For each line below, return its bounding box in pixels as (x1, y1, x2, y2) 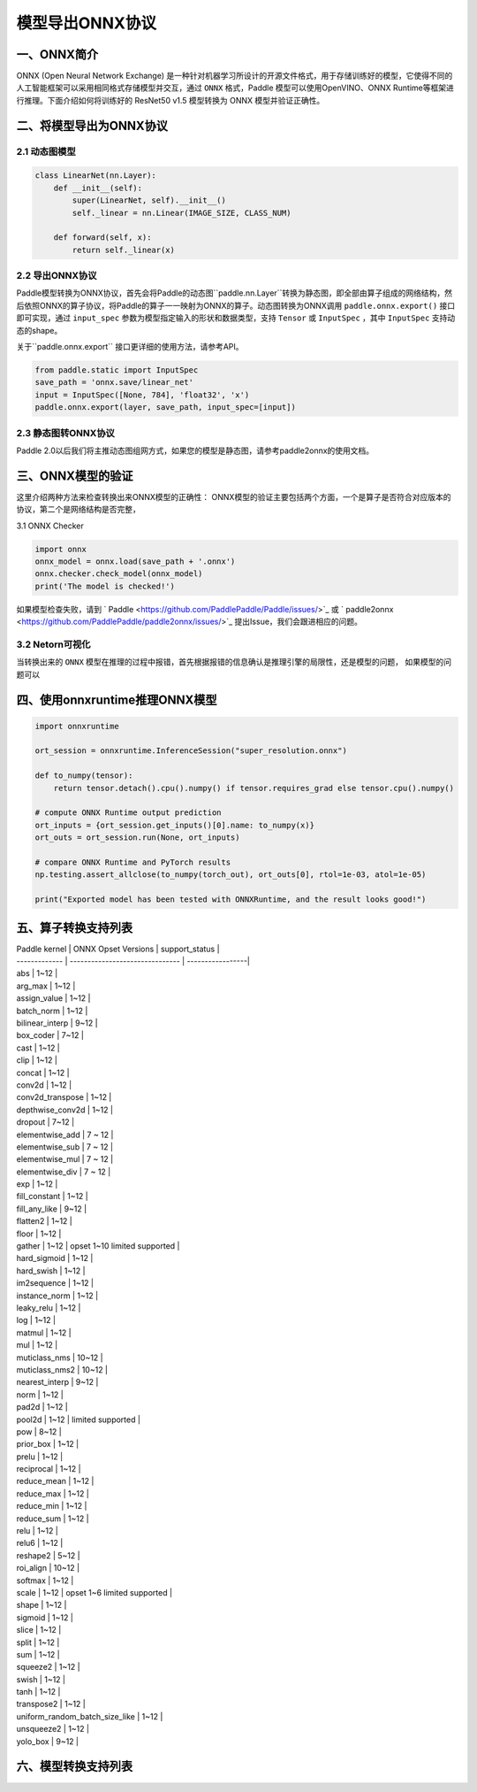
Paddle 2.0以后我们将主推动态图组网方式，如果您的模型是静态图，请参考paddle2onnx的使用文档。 (16, 445, 375, 456)
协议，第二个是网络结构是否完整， (16, 504, 140, 515)
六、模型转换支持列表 (16, 1759, 132, 1774)
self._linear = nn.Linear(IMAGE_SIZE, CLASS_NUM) (72, 208, 291, 218)
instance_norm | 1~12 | (16, 1290, 99, 1301)
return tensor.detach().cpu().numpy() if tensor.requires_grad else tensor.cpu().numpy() (53, 783, 455, 793)
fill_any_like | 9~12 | (16, 1204, 87, 1214)
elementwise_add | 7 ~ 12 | (16, 1129, 114, 1140)
